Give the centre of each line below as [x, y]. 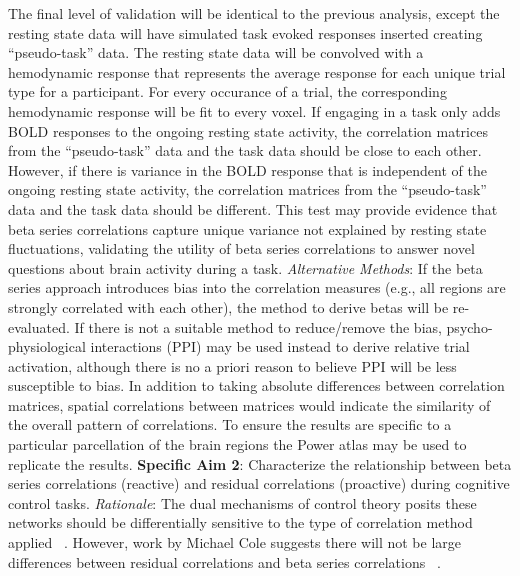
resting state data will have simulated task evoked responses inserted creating [245, 32]
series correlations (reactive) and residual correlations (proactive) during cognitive [259, 483]
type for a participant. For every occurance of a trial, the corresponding [227, 91]
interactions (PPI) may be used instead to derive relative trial [280, 346]
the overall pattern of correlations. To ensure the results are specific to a [230, 424]
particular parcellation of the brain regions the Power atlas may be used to [237, 444]
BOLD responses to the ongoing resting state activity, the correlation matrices [248, 130]
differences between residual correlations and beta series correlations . [224, 561]
